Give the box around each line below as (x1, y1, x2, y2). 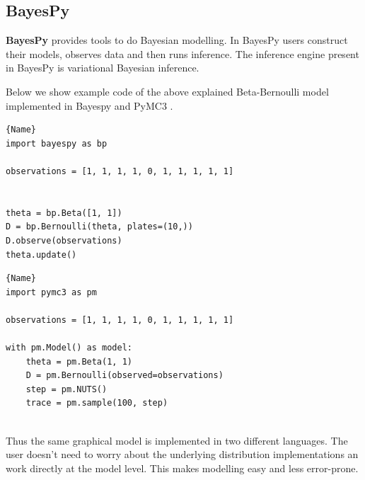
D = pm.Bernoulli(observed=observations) (25, 370, 224, 381)
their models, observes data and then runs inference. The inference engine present (6, 46, 359, 61)
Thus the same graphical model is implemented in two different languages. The (6, 433, 348, 447)
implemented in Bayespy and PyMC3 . (6, 98, 173, 113)
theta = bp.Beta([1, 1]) (6, 207, 122, 218)
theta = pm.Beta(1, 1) (25, 356, 132, 367)
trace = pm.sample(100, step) (25, 398, 168, 408)
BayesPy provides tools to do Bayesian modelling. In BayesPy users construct (6, 33, 348, 47)
